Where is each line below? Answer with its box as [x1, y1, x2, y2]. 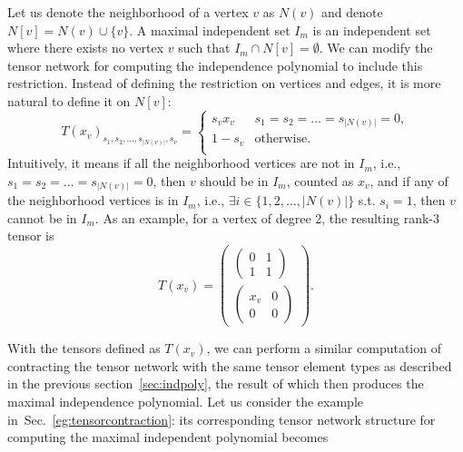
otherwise [254, 133, 308, 146]
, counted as [286, 171, 354, 190]
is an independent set [312, 20, 431, 39]
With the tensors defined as [7, 339, 161, 358]
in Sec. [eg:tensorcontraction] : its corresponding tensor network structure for [7, 409, 436, 428]
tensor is [7, 226, 54, 245]
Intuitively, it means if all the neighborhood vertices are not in [7, 153, 355, 172]
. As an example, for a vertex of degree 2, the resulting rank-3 [94, 208, 439, 227]
